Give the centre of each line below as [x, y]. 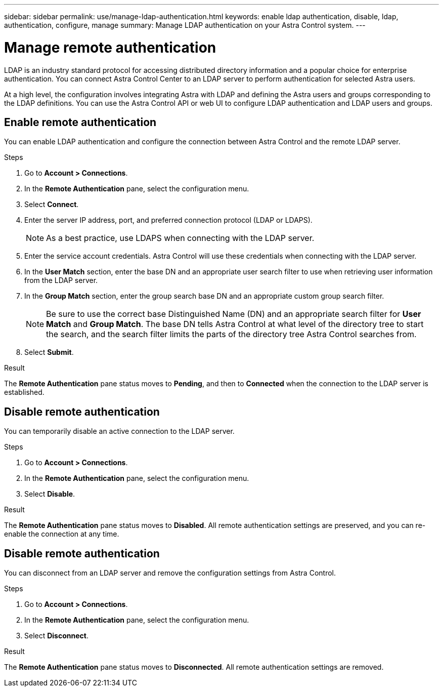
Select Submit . [49, 352]
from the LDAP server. [61, 280]
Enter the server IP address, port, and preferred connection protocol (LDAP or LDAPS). [168, 220]
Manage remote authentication [110, 47]
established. [24, 392]
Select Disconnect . [56, 636]
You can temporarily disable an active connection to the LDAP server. [119, 431]
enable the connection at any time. [62, 534]
